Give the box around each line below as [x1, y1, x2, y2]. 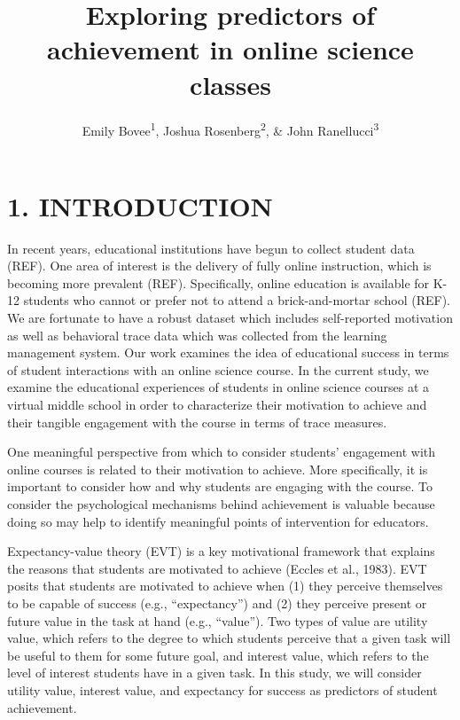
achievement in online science [47, 31, 414, 67]
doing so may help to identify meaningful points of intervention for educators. [7, 512, 429, 530]
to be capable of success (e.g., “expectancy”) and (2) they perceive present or [7, 593, 427, 612]
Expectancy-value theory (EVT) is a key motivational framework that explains [7, 542, 435, 560]
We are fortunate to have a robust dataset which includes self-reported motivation [7, 309, 453, 327]
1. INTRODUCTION [7, 187, 273, 223]
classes [190, 66, 271, 102]
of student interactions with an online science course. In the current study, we [7, 360, 429, 379]
